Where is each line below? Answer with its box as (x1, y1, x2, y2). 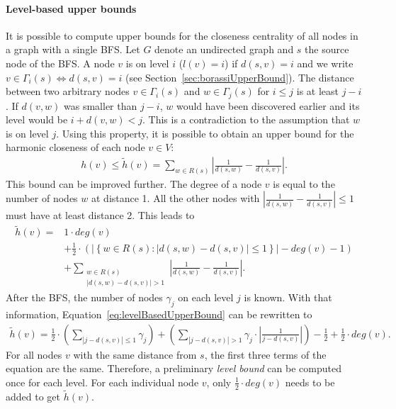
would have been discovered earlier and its (176, 98, 360, 113)
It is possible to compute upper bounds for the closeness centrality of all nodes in (6, 28, 358, 43)
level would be (6, 112, 68, 127)
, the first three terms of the (204, 347, 327, 362)
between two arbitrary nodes (6, 84, 130, 99)
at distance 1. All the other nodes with (91, 191, 260, 206)
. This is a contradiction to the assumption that (142, 112, 350, 127)
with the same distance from (73, 347, 197, 362)
